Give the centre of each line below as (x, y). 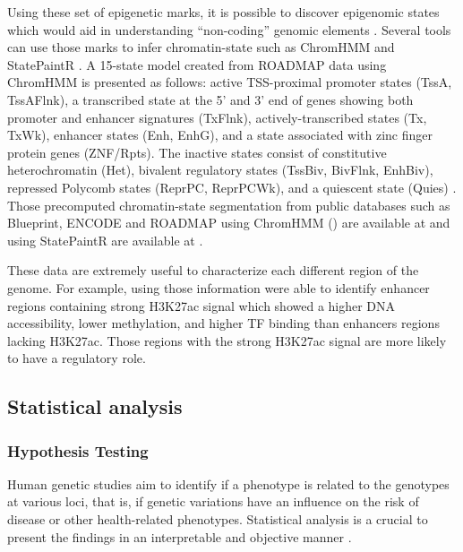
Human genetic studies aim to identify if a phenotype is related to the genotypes (228, 483)
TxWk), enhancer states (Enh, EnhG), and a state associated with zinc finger (220, 135)
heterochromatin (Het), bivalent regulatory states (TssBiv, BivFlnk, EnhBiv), (220, 170)
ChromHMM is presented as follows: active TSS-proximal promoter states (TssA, (230, 82)
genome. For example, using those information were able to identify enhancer (219, 287)
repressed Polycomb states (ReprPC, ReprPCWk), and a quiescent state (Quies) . (232, 187)
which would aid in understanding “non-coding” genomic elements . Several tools (229, 29)
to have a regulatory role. (77, 358)
